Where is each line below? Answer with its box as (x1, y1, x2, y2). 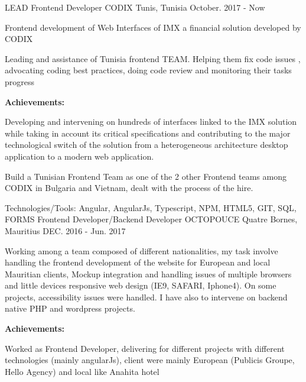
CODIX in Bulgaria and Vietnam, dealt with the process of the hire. (5, 182, 253, 194)
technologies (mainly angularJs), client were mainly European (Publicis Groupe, (5, 354, 295, 366)
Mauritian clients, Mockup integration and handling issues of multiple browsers (5, 267, 292, 280)
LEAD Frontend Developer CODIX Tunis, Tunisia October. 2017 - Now (5, 1, 265, 13)
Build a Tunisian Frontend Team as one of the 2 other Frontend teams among (5, 170, 287, 182)
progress (5, 75, 35, 88)
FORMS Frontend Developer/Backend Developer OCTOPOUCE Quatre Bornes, (5, 213, 298, 225)
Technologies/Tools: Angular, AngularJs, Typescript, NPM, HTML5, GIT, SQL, (5, 201, 297, 213)
